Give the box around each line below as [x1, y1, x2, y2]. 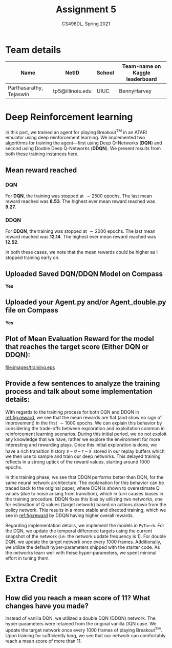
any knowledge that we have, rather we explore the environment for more [5, 436, 160, 442]
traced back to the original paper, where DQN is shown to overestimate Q [5, 485, 160, 491]
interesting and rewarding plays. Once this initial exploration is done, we [5, 441, 157, 448]
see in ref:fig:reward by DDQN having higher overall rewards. [5, 512, 134, 519]
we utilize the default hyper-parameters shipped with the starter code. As [5, 544, 160, 550]
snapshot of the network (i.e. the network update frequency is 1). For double [5, 533, 166, 540]
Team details [5, 44, 61, 55]
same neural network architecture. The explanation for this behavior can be [5, 479, 164, 486]
